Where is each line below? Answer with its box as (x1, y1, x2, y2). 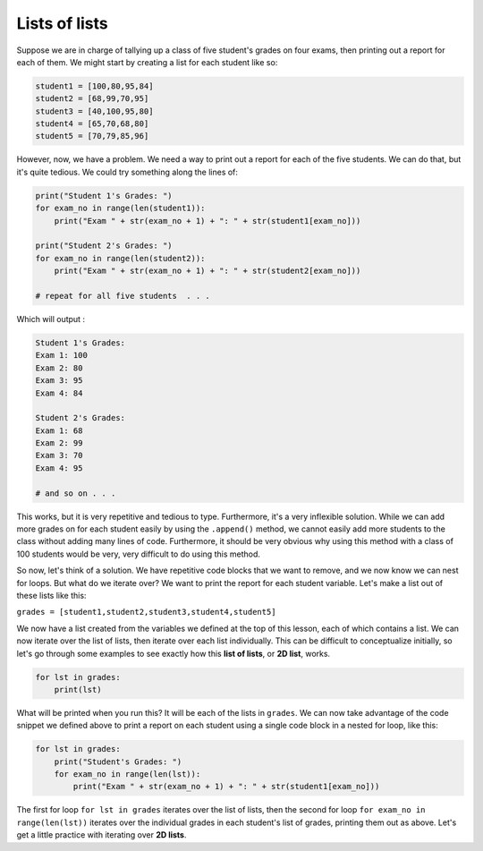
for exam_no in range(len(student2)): (35, 253, 206, 263)
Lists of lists (16, 13, 108, 33)
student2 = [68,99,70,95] (35, 94, 149, 104)
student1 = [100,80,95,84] (35, 81, 154, 91)
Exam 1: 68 (35, 425, 83, 436)
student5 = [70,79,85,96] (35, 131, 149, 141)
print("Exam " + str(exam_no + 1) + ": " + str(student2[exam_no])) (54, 266, 361, 277)
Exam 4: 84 (35, 387, 83, 398)
